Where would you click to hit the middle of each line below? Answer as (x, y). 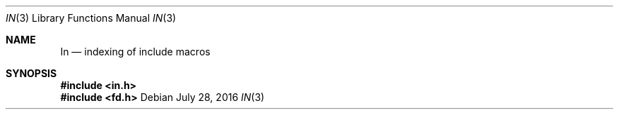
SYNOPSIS (31, 73)
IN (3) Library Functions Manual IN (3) (91, 18)
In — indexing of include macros (135, 52)
